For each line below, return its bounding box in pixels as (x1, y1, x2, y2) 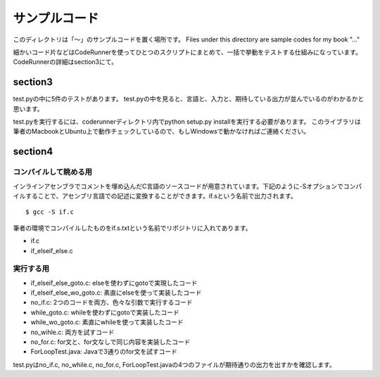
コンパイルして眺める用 (13, 167, 93, 177)
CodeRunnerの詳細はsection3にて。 (13, 58, 118, 66)
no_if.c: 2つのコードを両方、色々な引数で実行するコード (30, 298, 193, 307)
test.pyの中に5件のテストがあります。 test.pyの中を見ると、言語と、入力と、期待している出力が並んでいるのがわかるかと (13, 95, 365, 103)
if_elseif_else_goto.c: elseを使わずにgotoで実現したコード (30, 279, 198, 287)
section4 (13, 146, 53, 158)
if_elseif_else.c (30, 246, 73, 255)
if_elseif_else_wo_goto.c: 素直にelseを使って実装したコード (30, 288, 202, 297)
